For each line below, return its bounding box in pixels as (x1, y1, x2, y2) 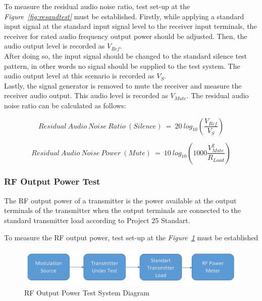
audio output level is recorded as (4, 40, 105, 51)
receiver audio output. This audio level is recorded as (4, 90, 168, 101)
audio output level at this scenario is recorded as (4, 70, 154, 81)
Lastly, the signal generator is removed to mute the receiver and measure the (4, 80, 242, 91)
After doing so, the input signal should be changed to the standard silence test (4, 50, 247, 61)
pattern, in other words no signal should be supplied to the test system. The (4, 60, 240, 71)
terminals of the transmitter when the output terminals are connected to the (4, 205, 241, 216)
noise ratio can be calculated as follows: (4, 100, 126, 110)
